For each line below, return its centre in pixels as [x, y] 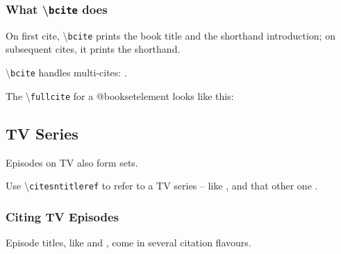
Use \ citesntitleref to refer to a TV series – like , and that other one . [162, 186]
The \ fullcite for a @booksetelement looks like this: [120, 95]
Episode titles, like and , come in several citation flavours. [128, 243]
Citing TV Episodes [62, 216]
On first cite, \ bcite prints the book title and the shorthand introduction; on [170, 35]
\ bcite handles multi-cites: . [66, 73]
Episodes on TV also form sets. [72, 162]
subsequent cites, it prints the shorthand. [93, 49]
